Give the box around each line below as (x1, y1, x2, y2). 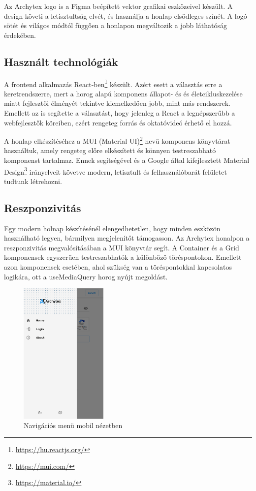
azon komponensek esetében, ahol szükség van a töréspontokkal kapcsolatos (4, 262, 232, 272)
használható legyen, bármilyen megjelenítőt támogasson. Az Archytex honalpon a (4, 233, 250, 243)
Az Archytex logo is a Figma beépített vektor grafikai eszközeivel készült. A (4, 1, 233, 11)
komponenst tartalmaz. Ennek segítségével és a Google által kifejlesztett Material (4, 155, 250, 165)
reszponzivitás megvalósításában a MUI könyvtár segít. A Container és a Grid (4, 242, 239, 252)
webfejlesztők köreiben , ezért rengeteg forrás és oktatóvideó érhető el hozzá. (4, 117, 232, 127)
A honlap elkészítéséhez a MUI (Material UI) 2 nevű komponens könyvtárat (4, 134, 230, 146)
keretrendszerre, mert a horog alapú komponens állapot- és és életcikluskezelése (4, 88, 243, 98)
